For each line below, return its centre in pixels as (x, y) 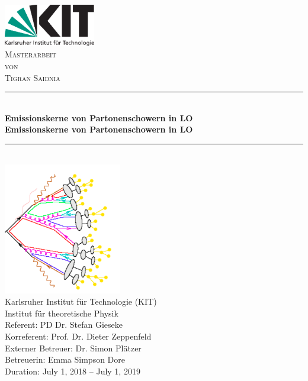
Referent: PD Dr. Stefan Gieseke (64, 325)
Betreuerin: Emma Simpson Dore (65, 359)
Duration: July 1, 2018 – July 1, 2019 (73, 371)
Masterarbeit (31, 54)
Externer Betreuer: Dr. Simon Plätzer (73, 348)
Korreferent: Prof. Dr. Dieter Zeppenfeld (78, 336)
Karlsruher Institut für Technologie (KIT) (81, 301)
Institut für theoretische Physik (62, 313)
